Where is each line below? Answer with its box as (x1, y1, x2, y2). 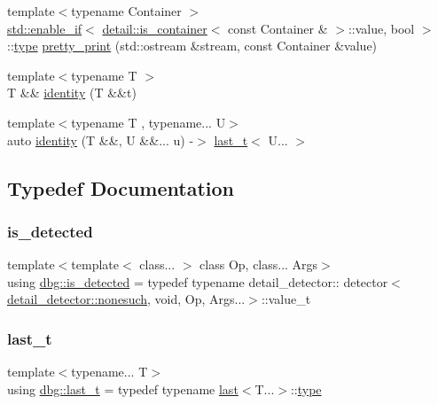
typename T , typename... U (71, 113, 226, 131)
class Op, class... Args (199, 255, 318, 274)
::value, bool (348, 19, 415, 37)
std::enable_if (7, 19, 82, 37)
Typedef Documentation (7, 174, 234, 201)
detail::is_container (102, 19, 207, 37)
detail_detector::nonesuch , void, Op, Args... (7, 290, 246, 308)
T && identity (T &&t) (7, 83, 137, 102)
